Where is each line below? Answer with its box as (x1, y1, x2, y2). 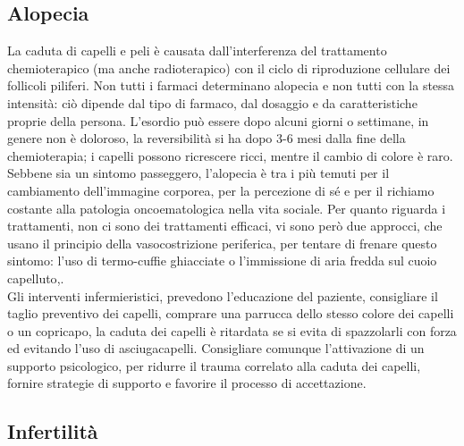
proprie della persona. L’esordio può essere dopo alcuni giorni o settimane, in (7, 111, 429, 130)
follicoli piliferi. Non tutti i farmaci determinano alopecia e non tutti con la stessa (7, 76, 455, 95)
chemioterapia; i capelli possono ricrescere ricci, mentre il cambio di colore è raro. (7, 146, 453, 164)
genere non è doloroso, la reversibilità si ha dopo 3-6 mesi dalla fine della (7, 129, 406, 147)
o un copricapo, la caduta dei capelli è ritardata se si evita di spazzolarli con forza (7, 321, 457, 340)
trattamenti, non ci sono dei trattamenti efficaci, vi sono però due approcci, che (7, 216, 443, 235)
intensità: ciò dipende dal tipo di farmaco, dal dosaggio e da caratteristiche (7, 93, 418, 112)
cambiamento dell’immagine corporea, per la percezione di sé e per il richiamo (7, 181, 434, 199)
